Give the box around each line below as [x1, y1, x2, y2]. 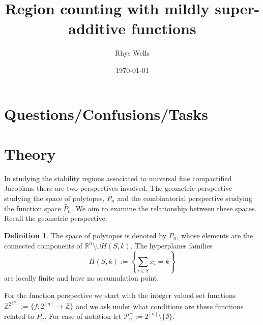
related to [4, 310, 35, 321]
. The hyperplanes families [130, 240, 213, 251]
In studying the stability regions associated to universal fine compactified [4, 172, 232, 183]
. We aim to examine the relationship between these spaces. [71, 203, 257, 213]
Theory [4, 143, 56, 164]
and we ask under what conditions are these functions [76, 301, 244, 311]
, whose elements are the [177, 230, 253, 240]
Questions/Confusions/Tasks [4, 103, 209, 124]
